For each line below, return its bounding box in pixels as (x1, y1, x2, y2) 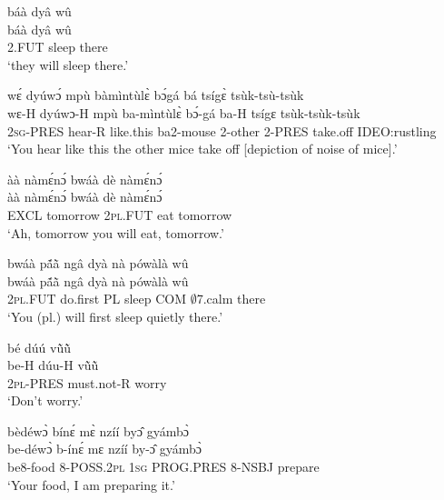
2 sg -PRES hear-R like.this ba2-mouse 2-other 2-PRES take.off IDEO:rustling (7, 121, 437, 140)
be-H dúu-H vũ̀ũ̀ (7, 355, 99, 375)
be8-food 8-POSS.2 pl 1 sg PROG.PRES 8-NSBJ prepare (7, 457, 320, 476)
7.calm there (196, 289, 266, 308)
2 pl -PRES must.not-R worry (7, 373, 167, 392)
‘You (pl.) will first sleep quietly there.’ (7, 306, 223, 325)
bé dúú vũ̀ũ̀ (7, 337, 72, 356)
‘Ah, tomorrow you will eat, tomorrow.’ (7, 223, 224, 242)
